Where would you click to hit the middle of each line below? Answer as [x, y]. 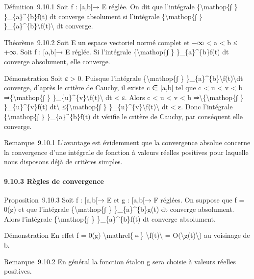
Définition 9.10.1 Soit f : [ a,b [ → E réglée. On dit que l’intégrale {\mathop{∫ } [121, 6]
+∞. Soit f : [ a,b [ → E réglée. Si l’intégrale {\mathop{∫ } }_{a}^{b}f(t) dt [116, 52]
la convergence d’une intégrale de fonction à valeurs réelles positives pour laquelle [126, 152]
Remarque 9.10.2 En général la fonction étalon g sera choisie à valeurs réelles [120, 261]
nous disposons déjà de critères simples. [63, 162]
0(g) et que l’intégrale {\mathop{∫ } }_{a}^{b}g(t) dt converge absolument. [119, 209]
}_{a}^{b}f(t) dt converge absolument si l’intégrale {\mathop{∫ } [103, 16]
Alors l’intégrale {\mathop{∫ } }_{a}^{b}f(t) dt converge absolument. [110, 218]
